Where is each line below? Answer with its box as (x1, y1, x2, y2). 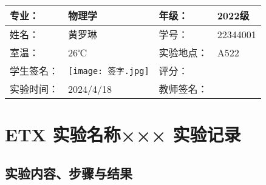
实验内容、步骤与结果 (5, 163, 132, 182)
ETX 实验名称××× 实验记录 (5, 122, 241, 147)
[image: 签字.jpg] (68, 66, 149, 76)
